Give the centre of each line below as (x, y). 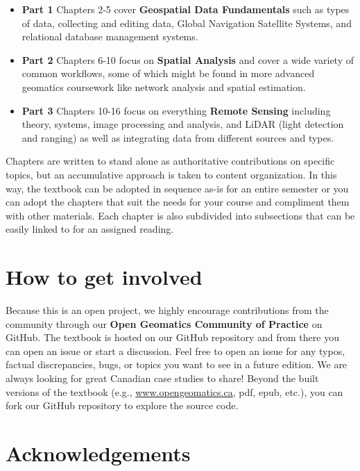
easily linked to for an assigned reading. (90, 229)
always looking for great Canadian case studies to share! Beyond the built (162, 378)
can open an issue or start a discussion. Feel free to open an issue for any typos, (175, 350)
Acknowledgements (98, 453)
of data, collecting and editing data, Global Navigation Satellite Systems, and (187, 23)
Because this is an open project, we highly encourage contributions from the (167, 310)
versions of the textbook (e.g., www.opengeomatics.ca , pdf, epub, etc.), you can (174, 391)
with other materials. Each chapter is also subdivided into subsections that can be (180, 215)
